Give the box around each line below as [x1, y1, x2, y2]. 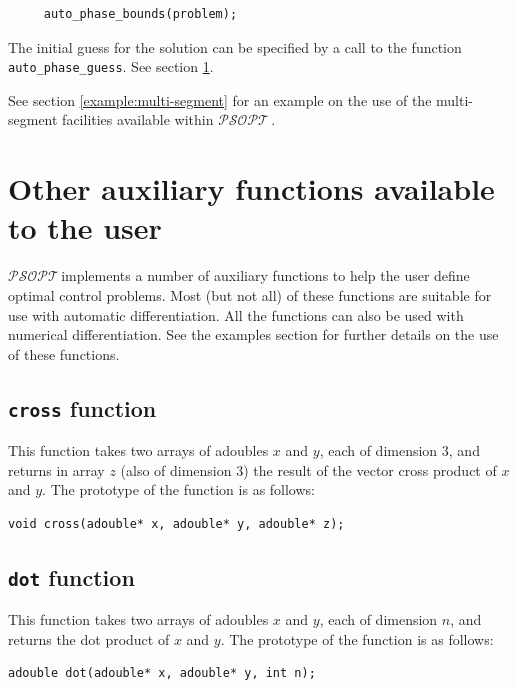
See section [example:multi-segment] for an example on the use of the [8, 89, 432, 110]
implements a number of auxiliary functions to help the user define [61, 265, 470, 286]
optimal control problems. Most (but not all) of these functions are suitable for [8, 284, 492, 305]
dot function [8, 561, 135, 592]
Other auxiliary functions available [8, 168, 495, 209]
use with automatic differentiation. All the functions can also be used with [8, 304, 464, 325]
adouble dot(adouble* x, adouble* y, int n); [8, 666, 316, 681]
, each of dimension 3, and [319, 440, 480, 461]
